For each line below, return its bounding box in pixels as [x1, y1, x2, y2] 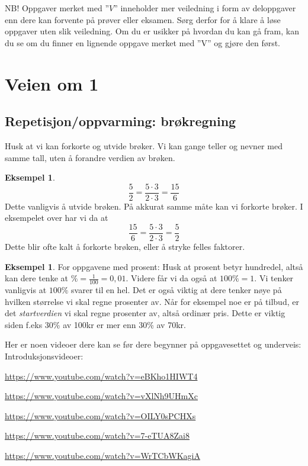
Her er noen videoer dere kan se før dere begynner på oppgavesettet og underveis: [5, 338, 301, 351]
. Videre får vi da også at [126, 272, 217, 284]
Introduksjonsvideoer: [5, 350, 84, 362]
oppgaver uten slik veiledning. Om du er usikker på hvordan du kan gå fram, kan [5, 25, 300, 37]
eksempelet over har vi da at [5, 211, 108, 224]
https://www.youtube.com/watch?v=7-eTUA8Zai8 [5, 429, 190, 442]
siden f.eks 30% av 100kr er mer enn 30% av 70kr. [5, 318, 186, 330]
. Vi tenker [254, 272, 294, 284]
